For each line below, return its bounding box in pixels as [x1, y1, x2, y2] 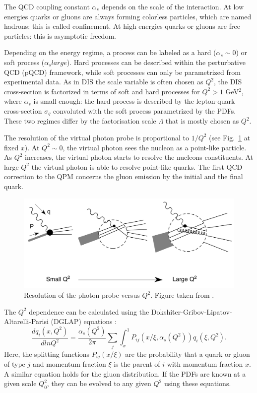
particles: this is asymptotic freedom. [4, 30, 116, 41]
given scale [4, 378, 37, 389]
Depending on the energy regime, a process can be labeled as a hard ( [4, 47, 216, 58]
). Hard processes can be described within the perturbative [66, 57, 246, 67]
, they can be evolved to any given [47, 378, 151, 389]
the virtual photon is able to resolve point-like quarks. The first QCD [31, 161, 243, 172]
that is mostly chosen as [165, 116, 239, 126]
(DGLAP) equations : [51, 316, 117, 327]
